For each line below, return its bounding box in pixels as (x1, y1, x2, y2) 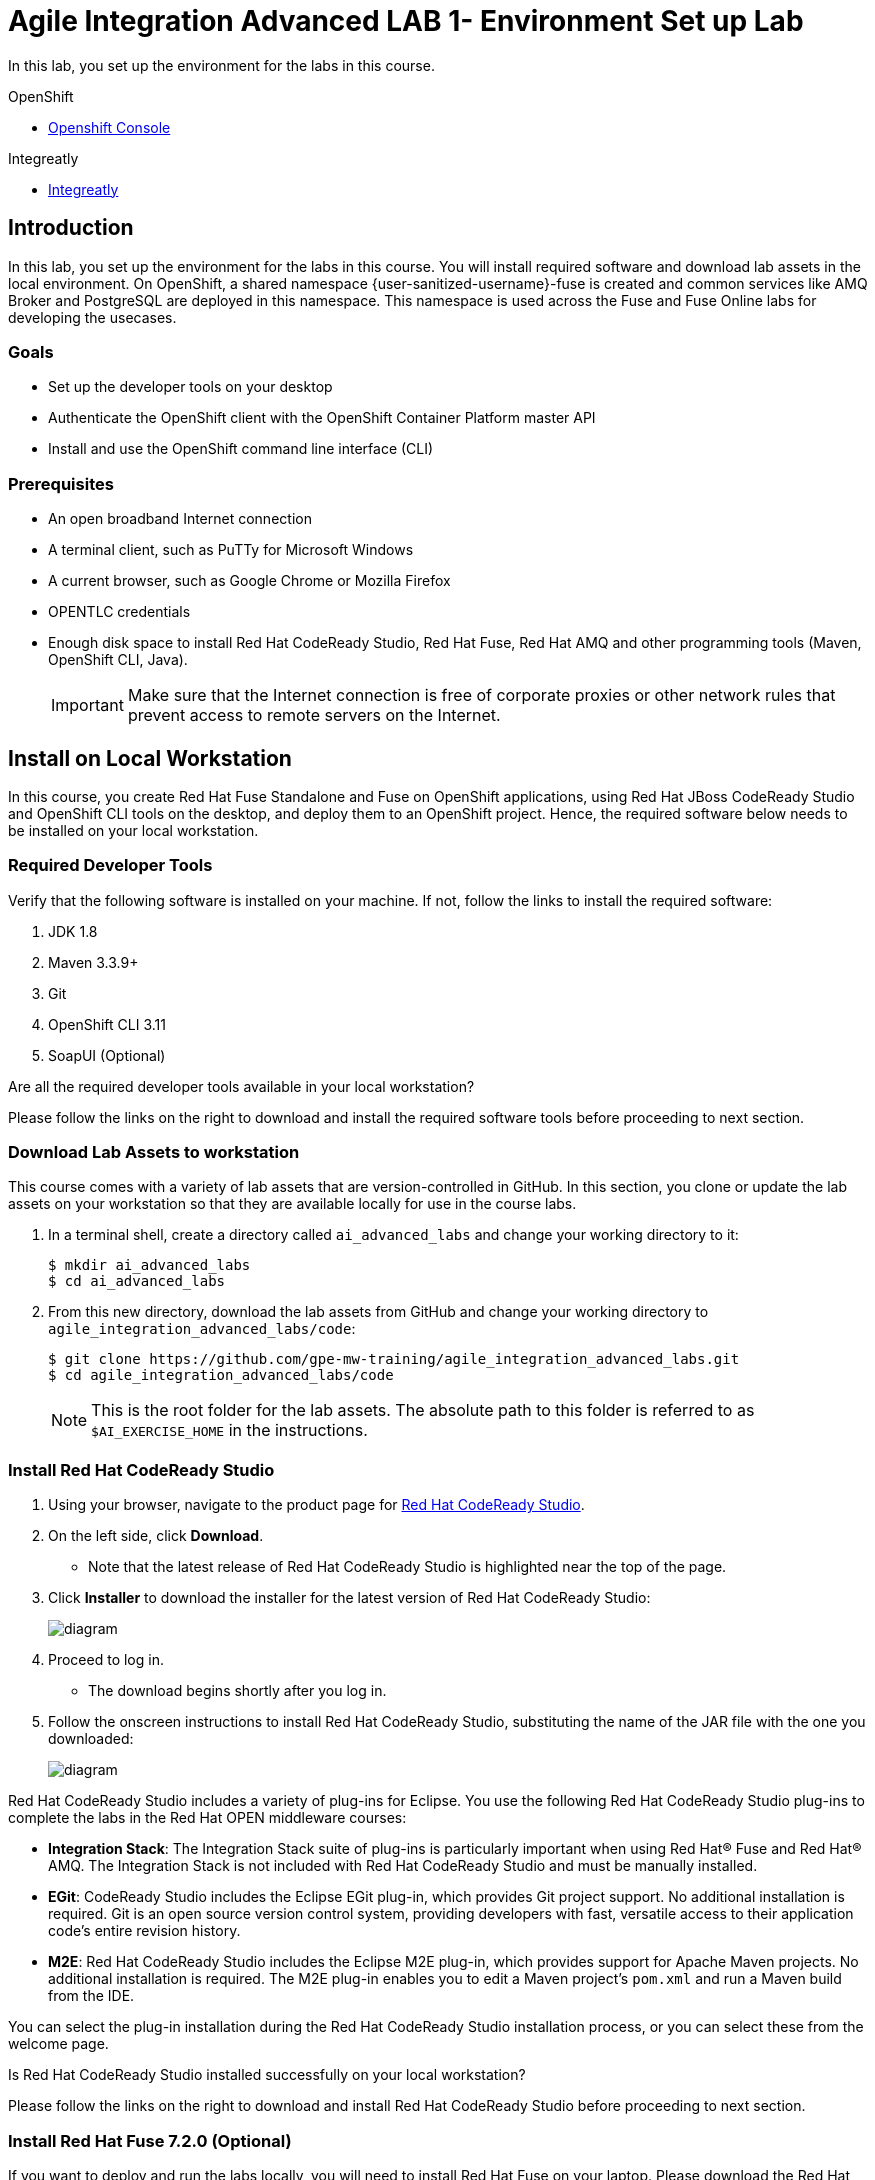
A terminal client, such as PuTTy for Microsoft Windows (48, 541, 414, 559)
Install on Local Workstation (8, 745, 292, 771)
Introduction (8, 215, 134, 241)
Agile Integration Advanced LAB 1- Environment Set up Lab (8, 4, 804, 38)
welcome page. (8, 2035, 109, 2053)
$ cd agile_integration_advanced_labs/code (48, 1367, 394, 1384)
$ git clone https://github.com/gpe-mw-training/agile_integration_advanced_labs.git (48, 1351, 740, 1368)
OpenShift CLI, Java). (48, 651, 188, 669)
